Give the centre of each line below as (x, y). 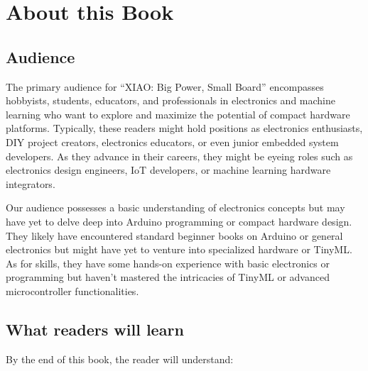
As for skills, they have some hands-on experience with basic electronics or (168, 263)
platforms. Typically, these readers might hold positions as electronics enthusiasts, (184, 128)
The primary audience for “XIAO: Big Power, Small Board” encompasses (165, 86)
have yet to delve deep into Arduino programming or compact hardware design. (179, 221)
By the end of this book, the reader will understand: (120, 359)
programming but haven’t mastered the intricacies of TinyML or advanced (168, 277)
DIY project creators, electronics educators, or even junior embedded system (172, 142)
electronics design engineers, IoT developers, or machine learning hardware (168, 170)
